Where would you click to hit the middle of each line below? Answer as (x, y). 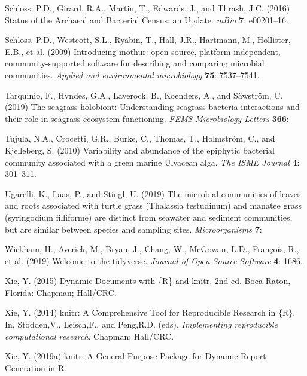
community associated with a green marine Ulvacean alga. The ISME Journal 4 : (152, 162)
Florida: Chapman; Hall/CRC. (61, 292)
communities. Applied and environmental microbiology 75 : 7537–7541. (132, 74)
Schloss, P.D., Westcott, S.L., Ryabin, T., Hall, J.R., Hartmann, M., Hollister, (148, 40)
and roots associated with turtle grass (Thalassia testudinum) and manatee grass (153, 205)
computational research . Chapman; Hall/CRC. (89, 336)
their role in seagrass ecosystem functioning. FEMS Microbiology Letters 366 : (147, 118)
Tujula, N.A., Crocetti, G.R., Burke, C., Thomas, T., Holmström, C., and (140, 138)
